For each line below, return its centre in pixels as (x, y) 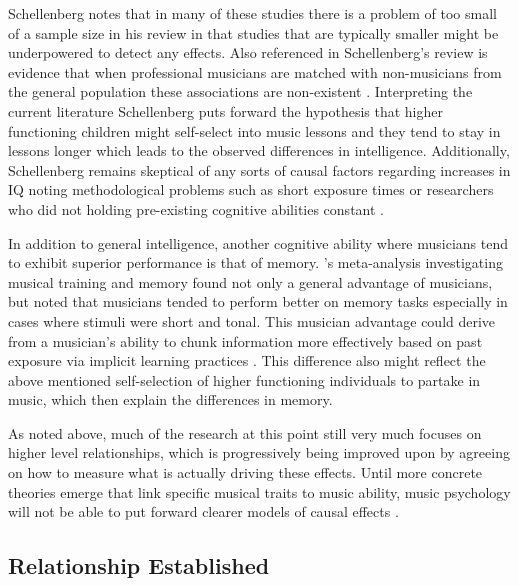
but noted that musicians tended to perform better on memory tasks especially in (258, 301)
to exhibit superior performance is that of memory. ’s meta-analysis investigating (255, 262)
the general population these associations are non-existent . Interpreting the (240, 91)
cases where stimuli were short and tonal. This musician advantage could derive (252, 320)
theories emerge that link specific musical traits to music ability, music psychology (259, 491)
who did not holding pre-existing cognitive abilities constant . (196, 208)
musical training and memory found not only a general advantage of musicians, (250, 281)
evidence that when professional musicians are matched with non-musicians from (255, 71)
